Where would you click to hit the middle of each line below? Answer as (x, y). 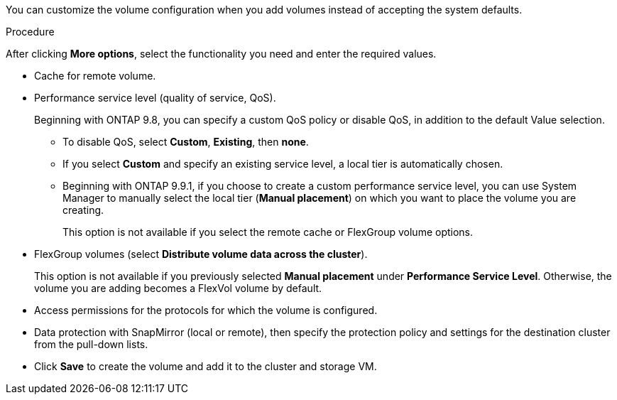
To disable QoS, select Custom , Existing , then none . (186, 142)
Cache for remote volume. (95, 76)
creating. (83, 210)
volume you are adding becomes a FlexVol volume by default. (178, 288)
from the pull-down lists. (91, 344)
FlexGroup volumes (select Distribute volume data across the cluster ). (201, 254)
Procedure (30, 32)
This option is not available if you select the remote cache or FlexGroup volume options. (268, 232)
